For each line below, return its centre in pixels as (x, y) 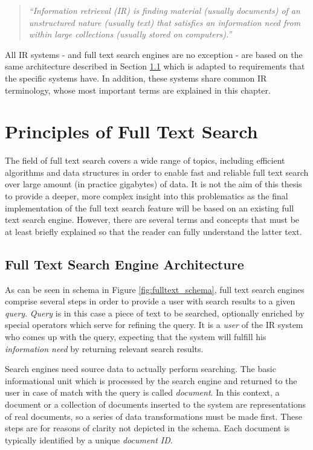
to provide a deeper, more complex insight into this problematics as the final (147, 196)
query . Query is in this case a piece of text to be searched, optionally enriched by (155, 313)
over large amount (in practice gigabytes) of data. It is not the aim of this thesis (153, 184)
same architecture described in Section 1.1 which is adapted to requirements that (155, 66)
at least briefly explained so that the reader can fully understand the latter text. (153, 231)
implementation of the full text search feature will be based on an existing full (150, 207)
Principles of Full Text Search (131, 131)
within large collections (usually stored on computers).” (130, 34)
